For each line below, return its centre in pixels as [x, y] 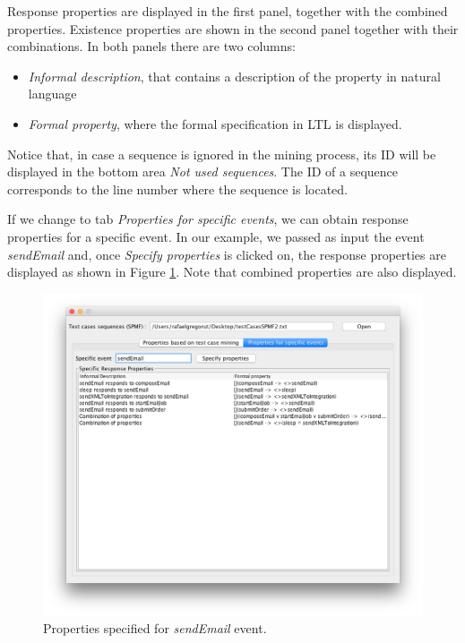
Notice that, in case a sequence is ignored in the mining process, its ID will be [222, 154]
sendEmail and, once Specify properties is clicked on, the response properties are [227, 254]
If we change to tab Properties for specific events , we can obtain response [208, 219]
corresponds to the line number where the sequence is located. [177, 189]
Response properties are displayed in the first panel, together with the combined [228, 11]
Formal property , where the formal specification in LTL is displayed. [215, 123]
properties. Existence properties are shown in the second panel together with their [233, 28]
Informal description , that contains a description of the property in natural [234, 76]
